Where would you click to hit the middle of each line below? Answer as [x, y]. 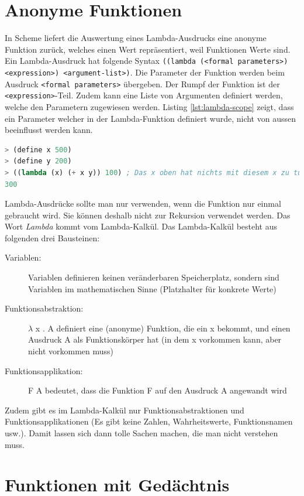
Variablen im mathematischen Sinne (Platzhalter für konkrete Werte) [152, 288]
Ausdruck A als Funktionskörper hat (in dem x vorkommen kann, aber [155, 339]
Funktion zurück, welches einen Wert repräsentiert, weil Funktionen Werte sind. [148, 49]
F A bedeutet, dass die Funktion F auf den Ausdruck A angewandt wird [158, 390]
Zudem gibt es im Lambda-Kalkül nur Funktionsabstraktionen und [125, 410]
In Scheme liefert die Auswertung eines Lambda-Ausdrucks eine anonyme [136, 38]
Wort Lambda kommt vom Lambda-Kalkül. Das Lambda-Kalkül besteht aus [141, 226]
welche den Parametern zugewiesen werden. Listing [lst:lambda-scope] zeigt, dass [149, 106]
